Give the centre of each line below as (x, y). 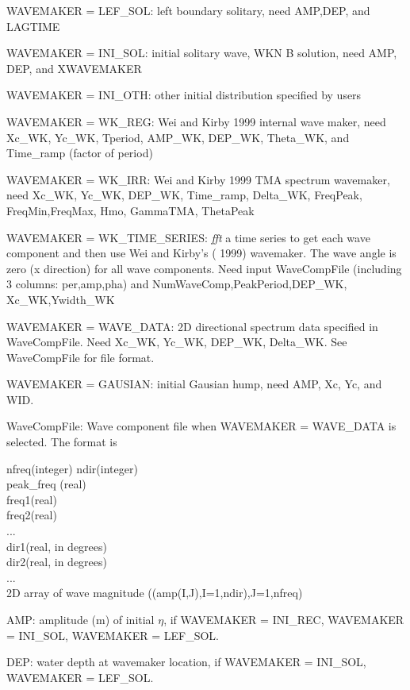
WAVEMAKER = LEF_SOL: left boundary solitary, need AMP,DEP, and (188, 10)
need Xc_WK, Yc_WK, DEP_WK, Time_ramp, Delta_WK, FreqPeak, (184, 195)
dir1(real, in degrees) (57, 546)
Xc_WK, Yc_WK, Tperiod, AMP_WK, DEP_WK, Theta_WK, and (178, 137)
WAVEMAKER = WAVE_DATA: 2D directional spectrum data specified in (192, 326)
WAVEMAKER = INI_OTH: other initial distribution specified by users (184, 95)
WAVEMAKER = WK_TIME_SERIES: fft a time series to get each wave (188, 237)
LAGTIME (33, 26)
